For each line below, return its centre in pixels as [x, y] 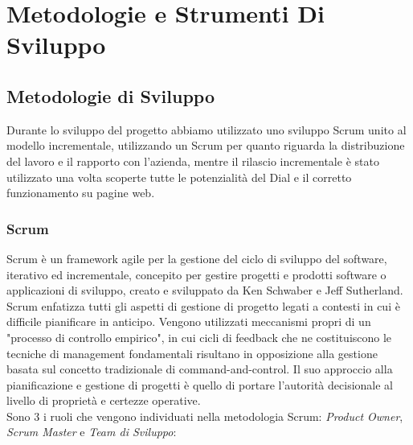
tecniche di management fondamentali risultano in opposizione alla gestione [192, 353]
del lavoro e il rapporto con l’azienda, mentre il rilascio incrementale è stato [193, 161]
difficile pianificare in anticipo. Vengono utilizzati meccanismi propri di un [189, 321]
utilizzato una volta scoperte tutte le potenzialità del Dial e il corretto [179, 177]
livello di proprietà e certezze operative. [104, 400]
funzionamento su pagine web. [81, 193]
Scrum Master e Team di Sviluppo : [92, 432]
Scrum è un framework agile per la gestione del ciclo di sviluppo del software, [197, 258]
